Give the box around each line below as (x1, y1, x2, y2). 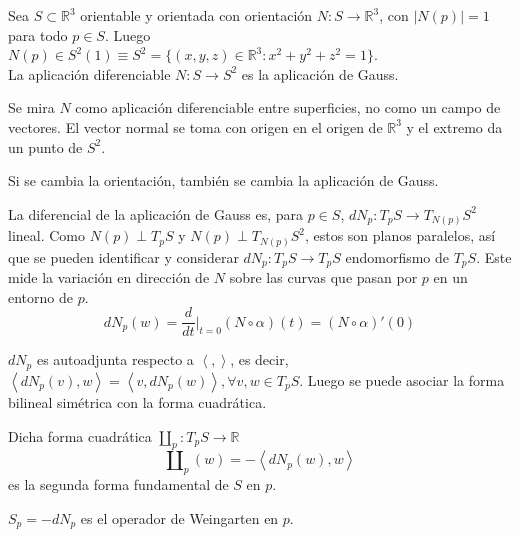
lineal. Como (8, 225, 85, 246)
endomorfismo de (345, 246, 450, 267)
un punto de (8, 136, 83, 157)
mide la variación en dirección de (8, 267, 210, 288)
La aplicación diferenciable (8, 63, 171, 84)
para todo (8, 24, 68, 45)
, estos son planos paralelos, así (304, 225, 496, 246)
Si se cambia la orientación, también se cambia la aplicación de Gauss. (8, 170, 439, 191)
